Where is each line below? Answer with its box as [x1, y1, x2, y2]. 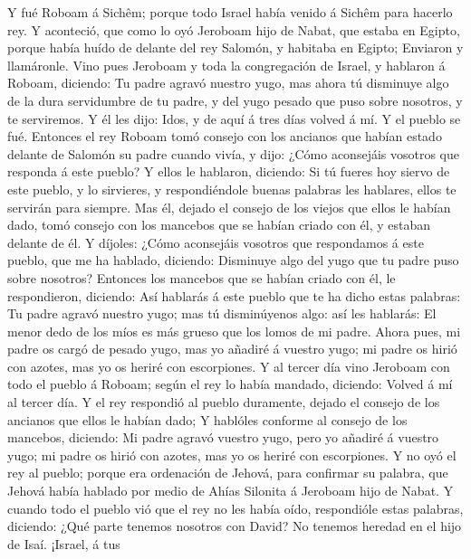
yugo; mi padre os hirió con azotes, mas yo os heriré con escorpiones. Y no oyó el [7, 445, 457, 464]
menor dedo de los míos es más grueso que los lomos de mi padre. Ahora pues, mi [7, 321, 461, 340]
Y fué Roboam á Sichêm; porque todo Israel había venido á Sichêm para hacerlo [7, 3, 453, 21]
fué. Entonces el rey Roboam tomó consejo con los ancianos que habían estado [7, 127, 442, 146]
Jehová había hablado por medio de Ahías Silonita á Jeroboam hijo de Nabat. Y [7, 481, 454, 500]
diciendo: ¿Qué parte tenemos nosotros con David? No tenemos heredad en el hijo [7, 516, 462, 535]
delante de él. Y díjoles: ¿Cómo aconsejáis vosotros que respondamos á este [7, 232, 424, 251]
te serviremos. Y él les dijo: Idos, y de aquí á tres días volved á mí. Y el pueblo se [7, 109, 461, 128]
